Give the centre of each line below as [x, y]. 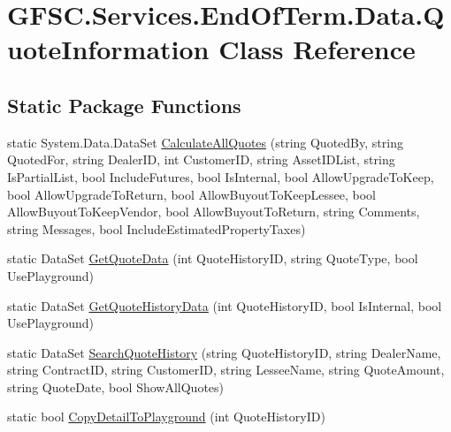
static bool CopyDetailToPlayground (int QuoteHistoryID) [166, 417]
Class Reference [317, 49]
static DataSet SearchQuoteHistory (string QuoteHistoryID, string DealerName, [224, 352]
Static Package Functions [124, 105]
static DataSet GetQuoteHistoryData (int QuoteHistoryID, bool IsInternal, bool [225, 305]
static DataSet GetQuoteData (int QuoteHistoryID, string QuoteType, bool [213, 258]
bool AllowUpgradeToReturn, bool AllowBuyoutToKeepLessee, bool [191, 194]
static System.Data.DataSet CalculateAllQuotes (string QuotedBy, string [205, 142]
